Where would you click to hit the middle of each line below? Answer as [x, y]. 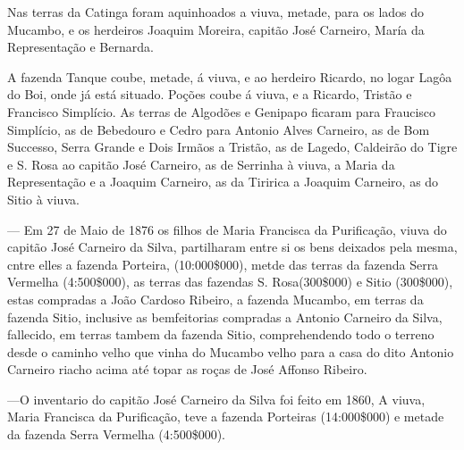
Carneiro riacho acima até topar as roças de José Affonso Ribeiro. [187, 369]
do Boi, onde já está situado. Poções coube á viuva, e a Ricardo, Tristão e [210, 94]
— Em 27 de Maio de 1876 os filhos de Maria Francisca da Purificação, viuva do [227, 229]
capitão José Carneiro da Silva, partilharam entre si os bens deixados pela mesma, [232, 247]
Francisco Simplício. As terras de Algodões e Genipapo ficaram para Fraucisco [222, 111]
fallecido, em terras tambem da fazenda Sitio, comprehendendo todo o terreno [221, 334]
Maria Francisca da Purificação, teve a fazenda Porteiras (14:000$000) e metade [226, 417]
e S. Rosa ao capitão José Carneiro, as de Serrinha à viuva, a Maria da [201, 164]
